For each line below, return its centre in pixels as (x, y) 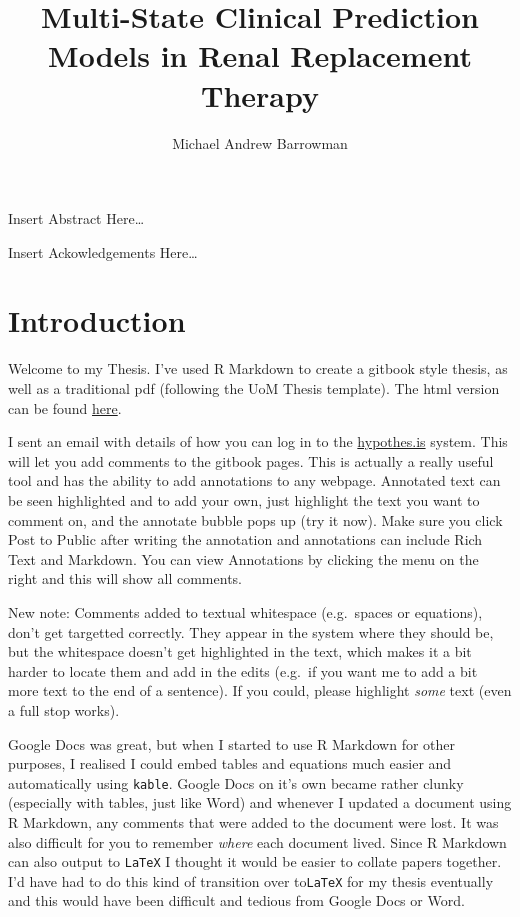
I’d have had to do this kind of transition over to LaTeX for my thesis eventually (251, 880)
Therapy (260, 94)
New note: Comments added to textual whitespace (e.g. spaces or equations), (245, 611)
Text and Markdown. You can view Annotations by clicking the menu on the (243, 558)
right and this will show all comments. (125, 578)
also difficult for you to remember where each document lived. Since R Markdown (257, 841)
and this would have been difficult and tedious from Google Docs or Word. (236, 900)
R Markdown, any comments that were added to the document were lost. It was (253, 821)
